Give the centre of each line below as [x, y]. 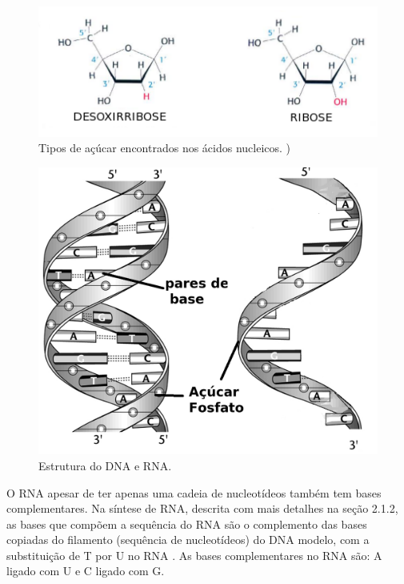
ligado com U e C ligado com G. [86, 571]
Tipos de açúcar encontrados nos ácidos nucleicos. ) [165, 148]
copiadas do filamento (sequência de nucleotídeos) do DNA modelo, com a [188, 540]
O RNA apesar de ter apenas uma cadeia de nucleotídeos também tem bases [194, 492]
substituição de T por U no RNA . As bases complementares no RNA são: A [194, 555]
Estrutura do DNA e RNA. [105, 465]
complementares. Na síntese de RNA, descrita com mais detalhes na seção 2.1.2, [202, 508]
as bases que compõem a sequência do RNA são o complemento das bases [187, 524]
